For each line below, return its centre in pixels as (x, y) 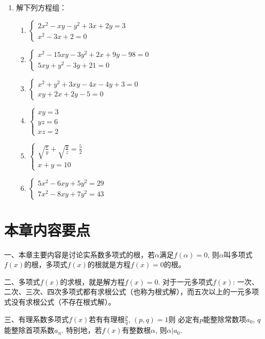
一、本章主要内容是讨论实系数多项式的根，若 (79, 254)
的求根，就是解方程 (93, 281)
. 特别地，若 (82, 330)
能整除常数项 (225, 319)
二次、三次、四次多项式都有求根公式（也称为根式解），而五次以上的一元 (124, 292)
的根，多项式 (46, 264)
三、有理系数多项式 (36, 319)
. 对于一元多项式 (185, 281)
